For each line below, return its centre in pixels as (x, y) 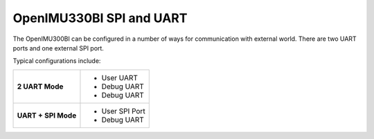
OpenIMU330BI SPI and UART (100, 18)
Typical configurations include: (57, 61)
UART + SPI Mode (47, 115)
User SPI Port (123, 111)
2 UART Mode (40, 86)
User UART (120, 77)
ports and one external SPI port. (58, 48)
